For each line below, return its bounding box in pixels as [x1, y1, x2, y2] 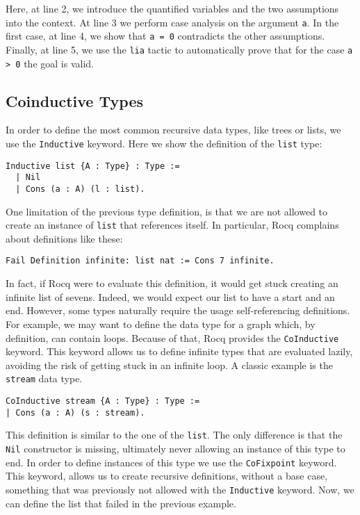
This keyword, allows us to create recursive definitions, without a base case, [6, 468, 328, 483]
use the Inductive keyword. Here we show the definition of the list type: [6, 136, 322, 151]
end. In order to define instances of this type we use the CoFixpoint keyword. [6, 455, 337, 469]
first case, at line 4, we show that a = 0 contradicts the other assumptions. [6, 28, 325, 43]
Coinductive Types [6, 90, 144, 111]
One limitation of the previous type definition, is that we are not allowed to [6, 204, 328, 218]
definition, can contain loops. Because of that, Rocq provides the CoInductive [6, 330, 339, 345]
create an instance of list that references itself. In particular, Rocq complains [6, 218, 339, 232]
